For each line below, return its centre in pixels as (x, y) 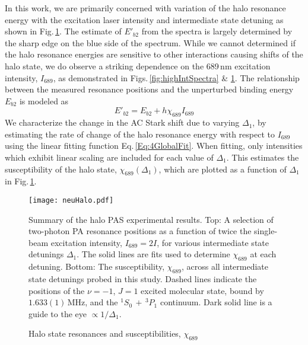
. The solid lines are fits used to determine (153, 254)
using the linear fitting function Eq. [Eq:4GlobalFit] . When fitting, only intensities (154, 146)
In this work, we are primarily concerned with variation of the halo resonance (145, 8)
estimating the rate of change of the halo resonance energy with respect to (140, 134)
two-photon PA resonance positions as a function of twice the (140, 231)
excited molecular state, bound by (202, 290)
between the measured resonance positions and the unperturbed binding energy (149, 89)
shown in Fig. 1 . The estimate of (63, 31)
